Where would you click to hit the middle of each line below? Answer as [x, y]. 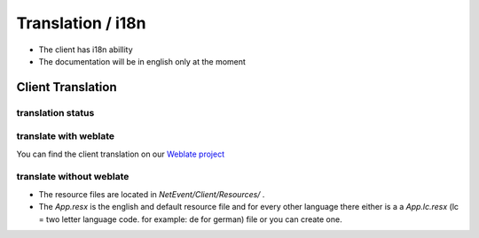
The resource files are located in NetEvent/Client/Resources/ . [152, 194]
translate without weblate [73, 177]
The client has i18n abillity [86, 50]
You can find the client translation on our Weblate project [121, 154]
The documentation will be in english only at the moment [142, 61]
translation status [55, 112]
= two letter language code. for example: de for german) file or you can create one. [190, 219]
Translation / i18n [81, 23]
